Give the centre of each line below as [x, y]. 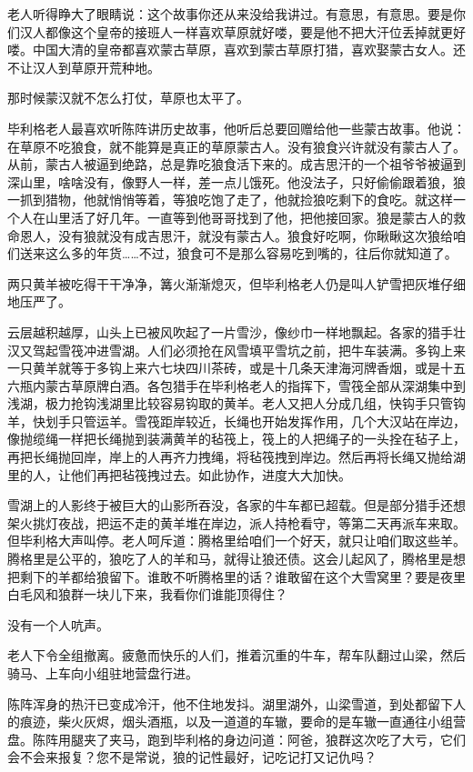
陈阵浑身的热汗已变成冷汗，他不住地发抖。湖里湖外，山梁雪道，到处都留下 [230, 703]
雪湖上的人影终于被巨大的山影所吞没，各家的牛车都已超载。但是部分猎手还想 [236, 505]
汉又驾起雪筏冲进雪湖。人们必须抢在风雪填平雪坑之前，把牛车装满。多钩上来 [236, 350]
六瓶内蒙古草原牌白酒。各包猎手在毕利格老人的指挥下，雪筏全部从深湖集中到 [236, 385]
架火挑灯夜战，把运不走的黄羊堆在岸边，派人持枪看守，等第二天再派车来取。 [236, 522]
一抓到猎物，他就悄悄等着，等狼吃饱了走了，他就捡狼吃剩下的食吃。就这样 [230, 200]
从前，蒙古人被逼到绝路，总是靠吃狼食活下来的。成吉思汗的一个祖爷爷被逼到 [236, 164]
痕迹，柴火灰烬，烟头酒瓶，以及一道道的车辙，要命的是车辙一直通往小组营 [242, 722]
